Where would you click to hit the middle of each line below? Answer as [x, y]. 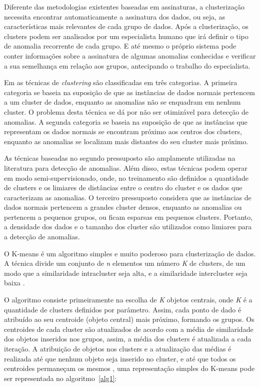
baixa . [14, 283]
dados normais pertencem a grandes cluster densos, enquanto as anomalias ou [123, 207]
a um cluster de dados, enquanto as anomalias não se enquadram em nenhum [122, 102]
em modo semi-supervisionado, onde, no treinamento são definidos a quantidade [126, 177]
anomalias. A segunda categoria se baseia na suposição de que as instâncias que [126, 121]
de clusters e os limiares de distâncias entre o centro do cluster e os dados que [123, 187]
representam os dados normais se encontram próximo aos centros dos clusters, [123, 131]
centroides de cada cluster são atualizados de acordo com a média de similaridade [129, 329]
